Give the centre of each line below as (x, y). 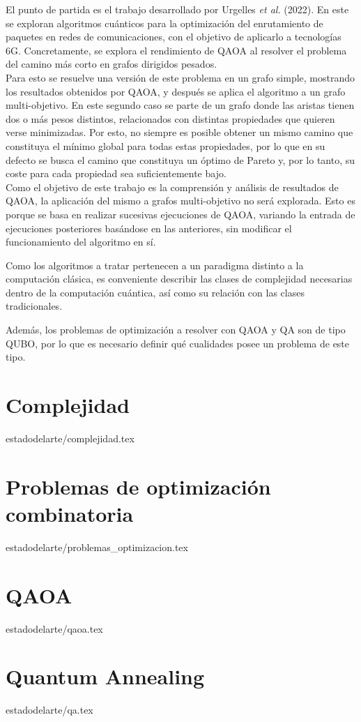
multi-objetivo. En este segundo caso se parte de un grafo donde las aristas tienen (180, 105)
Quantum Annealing (105, 676)
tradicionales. (34, 306)
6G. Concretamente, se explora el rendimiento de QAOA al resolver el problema (176, 50)
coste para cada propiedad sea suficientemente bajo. (116, 173)
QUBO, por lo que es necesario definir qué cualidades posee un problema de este (178, 343)
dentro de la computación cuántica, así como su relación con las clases (155, 292)
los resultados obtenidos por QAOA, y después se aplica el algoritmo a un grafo (176, 91)
